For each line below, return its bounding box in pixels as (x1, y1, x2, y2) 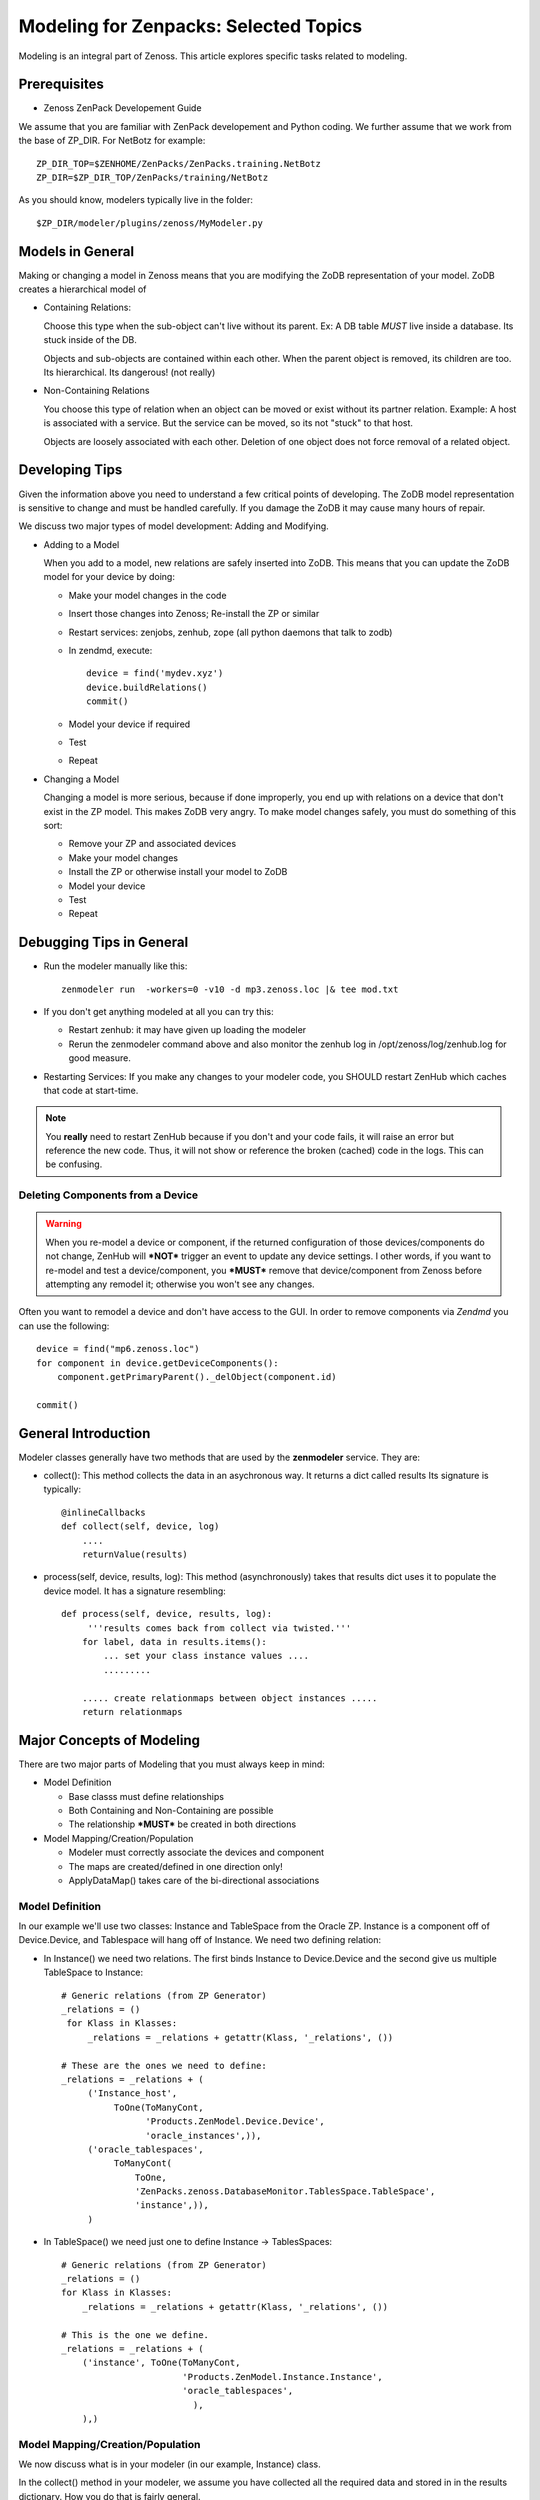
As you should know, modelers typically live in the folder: (18, 194, 254, 206)
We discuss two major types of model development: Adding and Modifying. (18, 520, 329, 532)
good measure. (68, 1052, 132, 1064)
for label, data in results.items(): (81, 1636, 267, 1647)
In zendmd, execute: (68, 645, 153, 657)
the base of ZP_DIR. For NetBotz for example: (18, 135, 206, 147)
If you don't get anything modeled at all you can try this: (43, 1005, 274, 1017)
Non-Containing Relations (43, 385, 150, 397)
